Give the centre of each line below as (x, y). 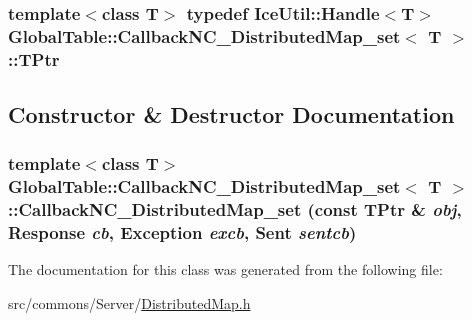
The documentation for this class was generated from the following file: (225, 269)
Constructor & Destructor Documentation (231, 114)
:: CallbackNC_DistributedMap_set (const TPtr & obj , (235, 209)
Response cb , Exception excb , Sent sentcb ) (182, 232)
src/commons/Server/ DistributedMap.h (129, 303)
